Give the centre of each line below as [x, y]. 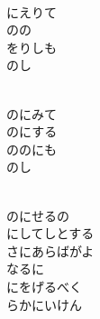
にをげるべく [44, 286]
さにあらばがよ [50, 250]
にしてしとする [50, 233]
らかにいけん [44, 304]
